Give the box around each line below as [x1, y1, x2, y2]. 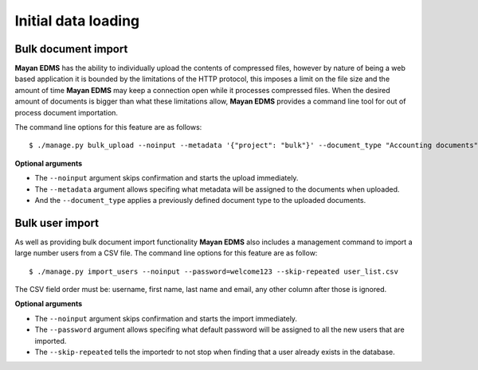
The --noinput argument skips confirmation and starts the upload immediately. [34, 173, 299, 183]
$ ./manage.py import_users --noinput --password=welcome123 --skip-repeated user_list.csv [29, 267, 398, 276]
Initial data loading [14, 12, 140, 29]
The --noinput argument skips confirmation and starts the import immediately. [34, 314, 298, 323]
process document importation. [14, 107, 119, 117]
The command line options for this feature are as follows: [14, 123, 202, 132]
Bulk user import [14, 216, 100, 230]
